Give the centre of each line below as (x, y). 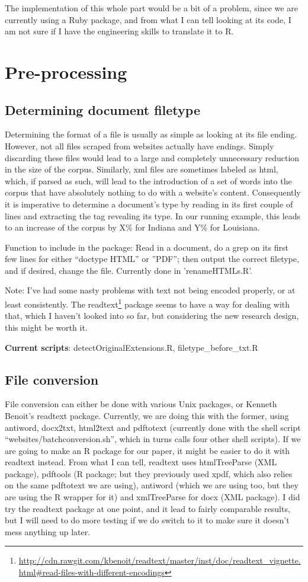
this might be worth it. (46, 327)
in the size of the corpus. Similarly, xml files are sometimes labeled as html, (142, 169)
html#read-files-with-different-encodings (92, 572)
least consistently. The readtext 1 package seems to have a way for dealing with (147, 303)
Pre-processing (66, 71)
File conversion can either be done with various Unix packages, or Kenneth (141, 404)
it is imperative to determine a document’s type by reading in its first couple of (149, 204)
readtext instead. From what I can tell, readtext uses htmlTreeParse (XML (141, 462)
